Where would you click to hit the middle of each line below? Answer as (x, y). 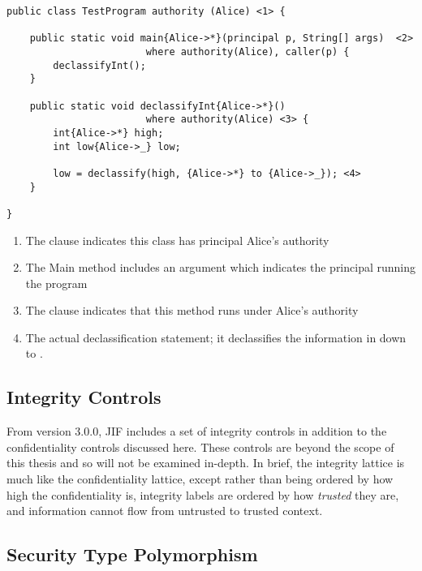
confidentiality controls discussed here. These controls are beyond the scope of (200, 446)
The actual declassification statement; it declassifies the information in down (216, 337)
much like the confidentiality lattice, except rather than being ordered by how (200, 479)
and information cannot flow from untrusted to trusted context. (165, 511)
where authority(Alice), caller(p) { (248, 52)
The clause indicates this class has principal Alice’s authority (177, 240)
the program (56, 283)
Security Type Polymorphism (132, 554)
